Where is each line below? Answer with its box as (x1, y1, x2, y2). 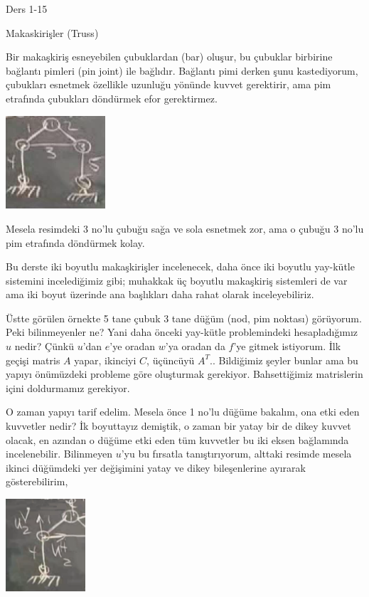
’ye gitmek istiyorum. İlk (233, 339, 341, 354)
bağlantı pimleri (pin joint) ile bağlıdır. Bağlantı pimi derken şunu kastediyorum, (6, 63, 358, 78)
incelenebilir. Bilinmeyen (6, 446, 112, 461)
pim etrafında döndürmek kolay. (6, 235, 145, 250)
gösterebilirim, (6, 474, 68, 489)
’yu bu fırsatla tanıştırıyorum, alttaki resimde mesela (121, 446, 352, 461)
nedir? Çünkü (14, 339, 74, 354)
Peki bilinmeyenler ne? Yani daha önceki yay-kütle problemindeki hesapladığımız (6, 324, 358, 339)
